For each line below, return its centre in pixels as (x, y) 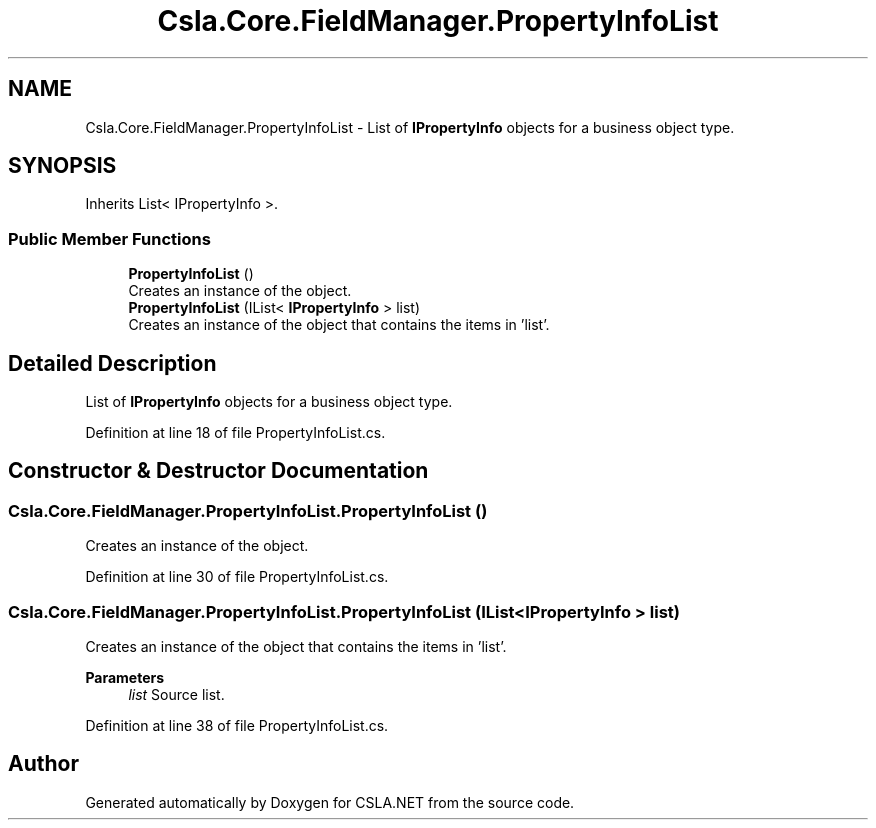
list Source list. (176, 694)
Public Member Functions (109, 238)
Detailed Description (112, 363)
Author (43, 764)
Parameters (125, 677)
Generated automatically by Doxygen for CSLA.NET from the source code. (330, 802)
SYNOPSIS (62, 166)
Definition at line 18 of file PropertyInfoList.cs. (235, 433)
